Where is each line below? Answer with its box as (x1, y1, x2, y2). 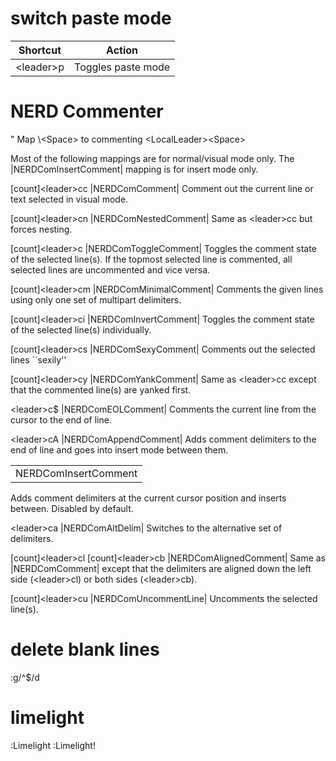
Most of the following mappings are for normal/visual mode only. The (10, 152, 295, 164)
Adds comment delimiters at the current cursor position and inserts (10, 492, 287, 504)
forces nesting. (10, 223, 73, 235)
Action (106, 43, 139, 57)
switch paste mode (10, 7, 172, 30)
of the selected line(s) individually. (10, 323, 152, 336)
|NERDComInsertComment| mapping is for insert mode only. (10, 163, 259, 175)
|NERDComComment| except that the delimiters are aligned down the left (10, 562, 312, 574)
